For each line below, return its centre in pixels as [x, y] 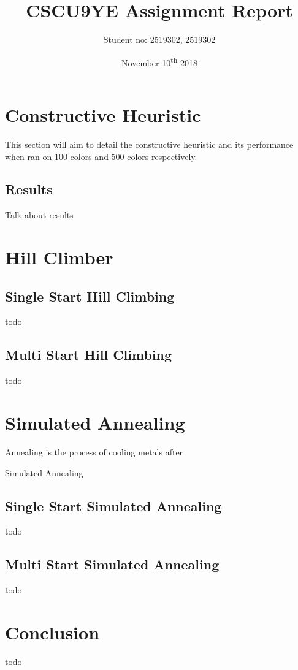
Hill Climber [59, 257]
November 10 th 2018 [159, 61]
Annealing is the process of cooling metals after [94, 451]
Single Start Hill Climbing [90, 296]
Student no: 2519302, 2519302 [159, 40]
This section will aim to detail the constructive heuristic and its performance [149, 144]
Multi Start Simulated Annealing [112, 564]
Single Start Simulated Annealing [113, 505]
